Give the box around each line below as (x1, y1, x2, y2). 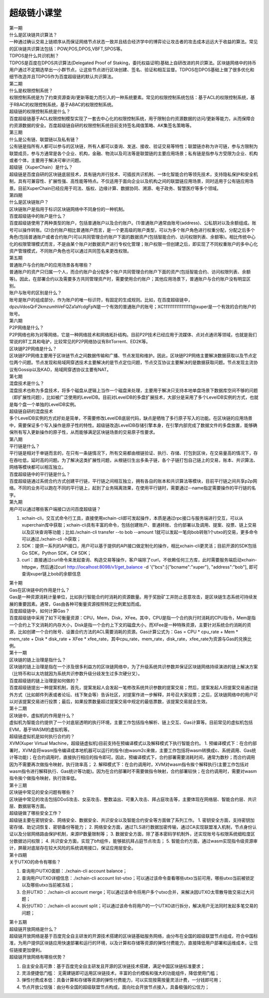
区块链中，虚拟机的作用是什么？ (9, 713, 75, 718)
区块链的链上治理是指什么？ (9, 657, 66, 663)
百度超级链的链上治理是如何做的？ (9, 678, 79, 684)
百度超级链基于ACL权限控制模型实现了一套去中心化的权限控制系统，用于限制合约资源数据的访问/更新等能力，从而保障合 (9, 115, 255, 122)
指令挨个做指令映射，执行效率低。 (9, 775, 79, 781)
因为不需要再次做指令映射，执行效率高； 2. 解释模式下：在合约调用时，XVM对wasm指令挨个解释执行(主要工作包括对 (9, 761, 249, 767)
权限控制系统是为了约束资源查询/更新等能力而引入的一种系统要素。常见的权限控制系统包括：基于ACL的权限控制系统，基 (9, 95, 255, 101)
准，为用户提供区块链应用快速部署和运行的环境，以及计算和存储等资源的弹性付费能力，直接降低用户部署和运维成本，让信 (9, 940, 258, 946)
